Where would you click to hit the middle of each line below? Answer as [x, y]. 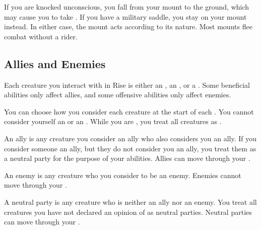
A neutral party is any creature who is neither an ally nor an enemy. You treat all [130, 202]
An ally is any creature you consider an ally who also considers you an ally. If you [130, 138]
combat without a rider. [41, 36]
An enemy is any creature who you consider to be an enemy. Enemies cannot [123, 175]
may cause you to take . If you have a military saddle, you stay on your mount [125, 16]
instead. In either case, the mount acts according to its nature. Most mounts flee [128, 26]
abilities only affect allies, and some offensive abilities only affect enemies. [118, 95]
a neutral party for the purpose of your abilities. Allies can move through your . [127, 158]
